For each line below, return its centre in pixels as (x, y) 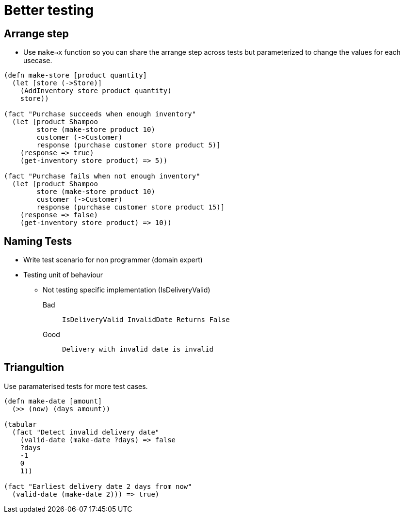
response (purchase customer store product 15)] (131, 207)
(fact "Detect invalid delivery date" (86, 432)
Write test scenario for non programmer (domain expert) (113, 260)
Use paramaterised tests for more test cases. (76, 386)
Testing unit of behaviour (63, 275)
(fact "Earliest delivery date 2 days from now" (98, 486)
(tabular (20, 424)
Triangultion (34, 368)
